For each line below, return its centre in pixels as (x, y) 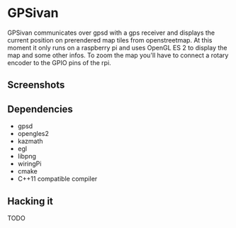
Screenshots (36, 85)
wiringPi (29, 164)
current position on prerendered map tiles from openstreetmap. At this (110, 40)
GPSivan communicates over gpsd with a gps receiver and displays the (111, 33)
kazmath (30, 141)
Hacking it (30, 201)
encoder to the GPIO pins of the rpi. (59, 62)
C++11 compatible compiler (57, 179)
